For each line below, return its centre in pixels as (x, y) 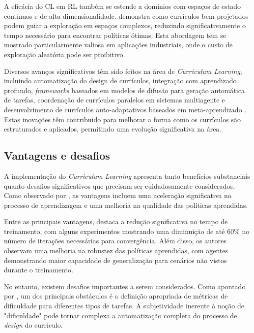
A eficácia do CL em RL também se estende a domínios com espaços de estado (122, 6)
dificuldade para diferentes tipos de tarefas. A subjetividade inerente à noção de (124, 306)
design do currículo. (33, 325)
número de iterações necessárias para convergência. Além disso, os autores (115, 241)
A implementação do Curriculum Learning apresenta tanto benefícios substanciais (127, 176)
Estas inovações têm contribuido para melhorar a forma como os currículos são (122, 119)
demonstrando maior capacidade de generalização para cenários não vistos (115, 260)
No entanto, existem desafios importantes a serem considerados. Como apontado (125, 286)
